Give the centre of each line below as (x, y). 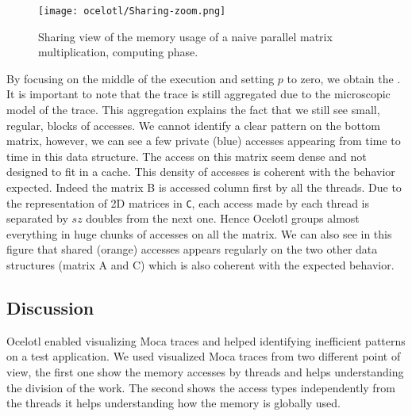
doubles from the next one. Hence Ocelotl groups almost (223, 218)
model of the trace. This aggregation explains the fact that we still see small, (193, 110)
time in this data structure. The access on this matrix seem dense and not (187, 156)
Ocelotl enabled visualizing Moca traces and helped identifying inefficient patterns (206, 340)
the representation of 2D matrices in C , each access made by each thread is (188, 202)
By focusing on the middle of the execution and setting (141, 78)
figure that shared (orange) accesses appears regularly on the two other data (192, 249)
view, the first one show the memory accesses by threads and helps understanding (205, 372)
